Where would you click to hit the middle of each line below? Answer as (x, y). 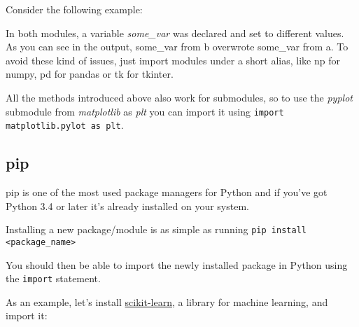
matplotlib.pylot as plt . (65, 125)
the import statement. (53, 278)
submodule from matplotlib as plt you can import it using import (145, 111)
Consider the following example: (74, 9)
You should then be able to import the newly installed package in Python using (177, 264)
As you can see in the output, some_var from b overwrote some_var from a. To (177, 47)
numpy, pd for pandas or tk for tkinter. (90, 74)
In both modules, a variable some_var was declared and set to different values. (175, 33)
